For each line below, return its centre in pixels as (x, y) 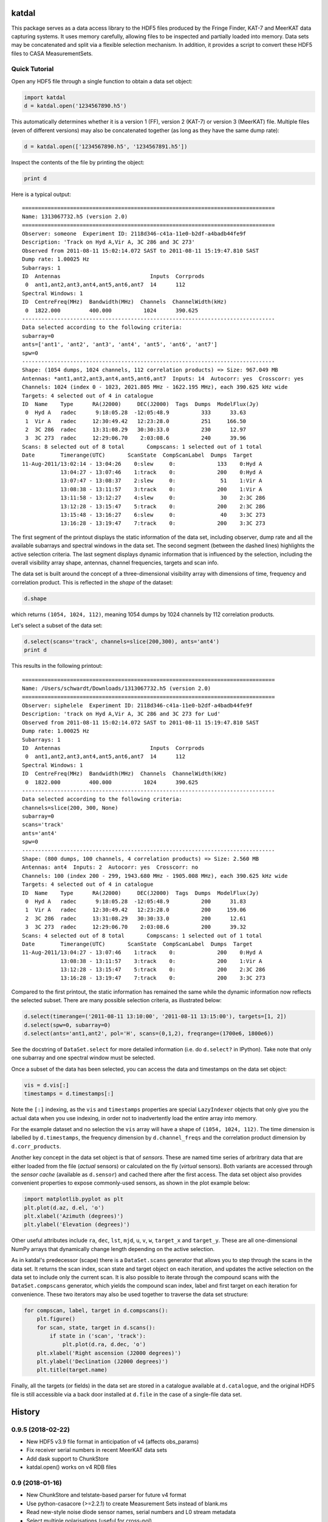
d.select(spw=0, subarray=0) (67, 1025)
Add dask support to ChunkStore (67, 1459)
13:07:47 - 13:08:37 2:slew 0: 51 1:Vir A (161, 481)
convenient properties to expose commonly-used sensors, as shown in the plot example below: (131, 1183)
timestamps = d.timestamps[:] (69, 1094)
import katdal (45, 97)
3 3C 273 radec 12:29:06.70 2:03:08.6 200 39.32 (136, 927)
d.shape (35, 598)
